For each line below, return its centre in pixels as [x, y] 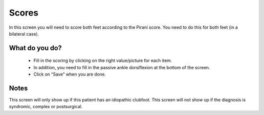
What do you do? [35, 48]
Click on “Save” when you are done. [70, 74]
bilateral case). [24, 34]
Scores [24, 13]
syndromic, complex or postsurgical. [46, 107]
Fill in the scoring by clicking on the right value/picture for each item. [103, 60]
